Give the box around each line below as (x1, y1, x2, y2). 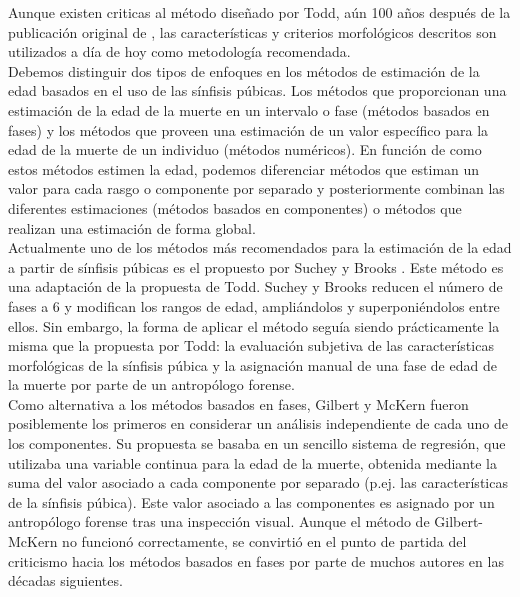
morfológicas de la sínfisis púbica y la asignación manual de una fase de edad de (8, 354, 497, 375)
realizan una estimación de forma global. (8, 217, 256, 238)
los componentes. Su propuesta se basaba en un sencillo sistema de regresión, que (8, 433, 506, 454)
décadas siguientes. (8, 570, 123, 591)
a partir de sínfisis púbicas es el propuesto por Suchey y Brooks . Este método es (8, 256, 504, 277)
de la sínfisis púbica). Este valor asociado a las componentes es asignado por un (8, 491, 495, 512)
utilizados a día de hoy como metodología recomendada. (8, 41, 351, 62)
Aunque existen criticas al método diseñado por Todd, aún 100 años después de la (8, 2, 511, 22)
